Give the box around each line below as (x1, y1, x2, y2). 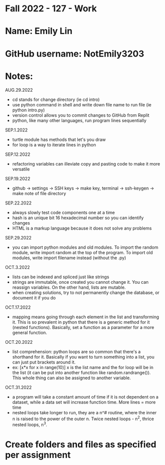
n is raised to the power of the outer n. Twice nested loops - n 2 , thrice (12, 415, 154, 422)
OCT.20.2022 (5, 339, 33, 345)
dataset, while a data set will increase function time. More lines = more (12, 399, 156, 405)
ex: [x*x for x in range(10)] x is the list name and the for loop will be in (12, 364, 154, 370)
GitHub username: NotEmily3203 (5, 48, 144, 59)
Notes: (5, 70, 33, 82)
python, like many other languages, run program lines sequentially (12, 117, 147, 123)
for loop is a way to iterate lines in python (12, 141, 96, 148)
